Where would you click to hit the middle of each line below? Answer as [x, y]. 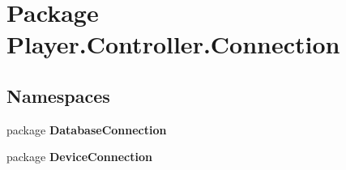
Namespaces [58, 95]
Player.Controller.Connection [173, 44]
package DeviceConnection [79, 157]
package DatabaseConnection [87, 129]
